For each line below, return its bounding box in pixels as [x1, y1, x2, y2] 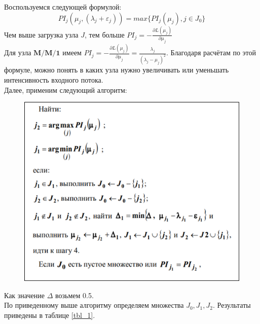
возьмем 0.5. [55, 290, 94, 300]
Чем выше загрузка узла [4, 29, 79, 40]
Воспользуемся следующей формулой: [4, 2, 122, 12]
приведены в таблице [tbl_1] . [4, 309, 95, 320]
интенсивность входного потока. [4, 74, 103, 85]
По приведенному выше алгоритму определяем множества [4, 300, 184, 310]
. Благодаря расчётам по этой [166, 47, 256, 58]
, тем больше [84, 29, 125, 40]
